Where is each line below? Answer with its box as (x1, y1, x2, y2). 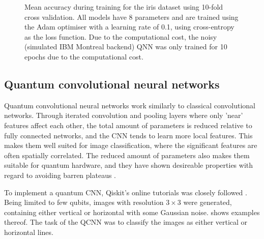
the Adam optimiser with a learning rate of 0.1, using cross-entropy (24, 21, 234, 32)
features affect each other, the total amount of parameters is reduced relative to (4, 119, 252, 130)
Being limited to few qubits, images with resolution (4, 197, 164, 207)
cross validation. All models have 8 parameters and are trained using (24, 11, 239, 22)
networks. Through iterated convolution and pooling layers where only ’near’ (4, 110, 243, 121)
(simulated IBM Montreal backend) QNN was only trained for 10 (24, 41, 227, 52)
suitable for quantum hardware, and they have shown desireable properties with (4, 160, 253, 170)
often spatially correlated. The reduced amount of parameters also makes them (4, 150, 250, 160)
